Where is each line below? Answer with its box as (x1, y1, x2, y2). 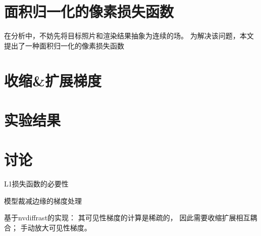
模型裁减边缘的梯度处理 (4, 195, 82, 206)
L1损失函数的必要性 (4, 178, 69, 189)
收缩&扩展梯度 (4, 70, 102, 90)
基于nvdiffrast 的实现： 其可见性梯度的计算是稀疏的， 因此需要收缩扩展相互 (4, 212, 250, 223)
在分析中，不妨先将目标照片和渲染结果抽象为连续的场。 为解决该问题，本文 (4, 30, 254, 41)
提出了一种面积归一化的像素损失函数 (4, 40, 124, 51)
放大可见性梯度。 (34, 222, 91, 232)
